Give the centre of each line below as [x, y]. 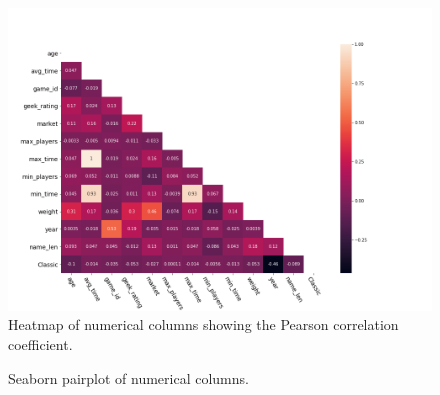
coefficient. [40, 344]
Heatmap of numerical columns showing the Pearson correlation [203, 324]
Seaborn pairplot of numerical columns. [128, 377]
